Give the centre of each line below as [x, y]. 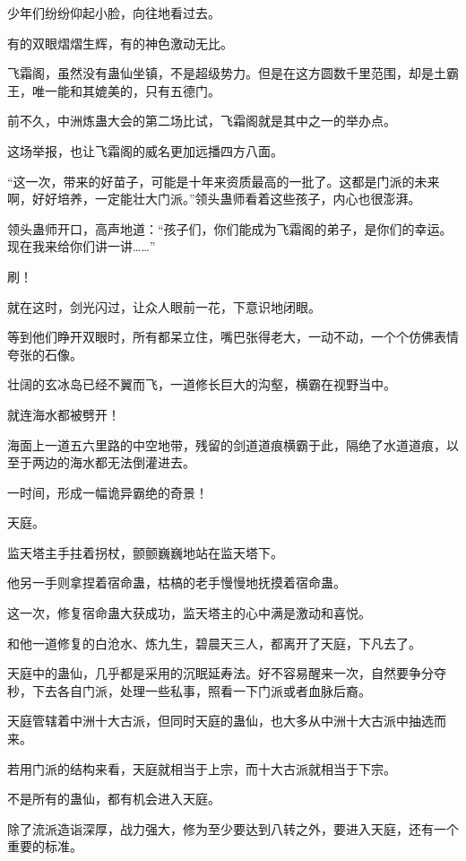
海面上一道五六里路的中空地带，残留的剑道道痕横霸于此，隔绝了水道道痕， [227, 444]
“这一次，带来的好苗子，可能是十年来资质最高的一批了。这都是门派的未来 [224, 181]
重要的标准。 [45, 846]
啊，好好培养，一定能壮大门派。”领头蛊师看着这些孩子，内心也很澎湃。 [214, 199]
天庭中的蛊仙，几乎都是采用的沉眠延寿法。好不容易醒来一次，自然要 [208, 673]
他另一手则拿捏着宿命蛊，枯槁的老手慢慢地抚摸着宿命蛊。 [177, 583]
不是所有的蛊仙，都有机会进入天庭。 [114, 799]
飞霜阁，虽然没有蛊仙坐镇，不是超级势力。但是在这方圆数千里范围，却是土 [227, 73]
